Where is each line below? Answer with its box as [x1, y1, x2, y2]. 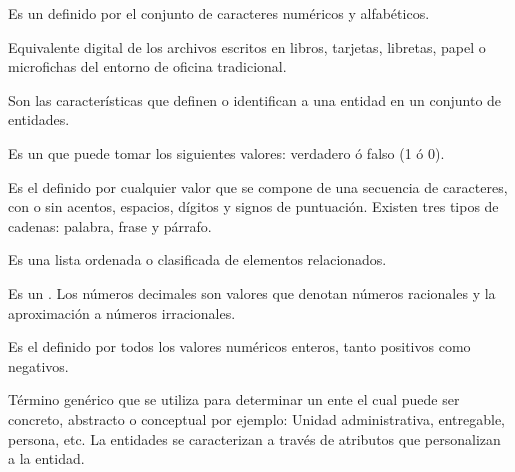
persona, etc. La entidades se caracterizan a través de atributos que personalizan [8, 428, 501, 449]
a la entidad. [8, 448, 85, 469]
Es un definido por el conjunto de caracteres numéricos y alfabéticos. [8, 3, 430, 23]
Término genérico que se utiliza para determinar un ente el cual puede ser [8, 389, 460, 410]
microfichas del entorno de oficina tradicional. [8, 56, 287, 77]
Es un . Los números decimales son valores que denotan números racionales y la [8, 282, 496, 303]
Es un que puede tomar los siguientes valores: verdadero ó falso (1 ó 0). [8, 142, 445, 163]
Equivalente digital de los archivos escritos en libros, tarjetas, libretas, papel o [8, 36, 486, 57]
